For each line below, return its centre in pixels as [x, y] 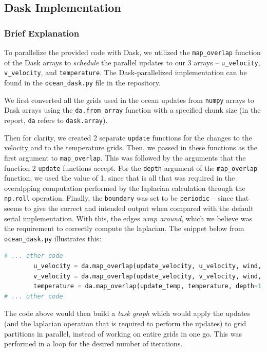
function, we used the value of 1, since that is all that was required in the [120, 178]
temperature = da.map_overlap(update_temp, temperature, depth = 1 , [149, 286]
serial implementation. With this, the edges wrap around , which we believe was [128, 218]
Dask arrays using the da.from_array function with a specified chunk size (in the [132, 110]
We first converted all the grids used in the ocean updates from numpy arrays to [129, 100]
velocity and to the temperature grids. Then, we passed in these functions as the [131, 147]
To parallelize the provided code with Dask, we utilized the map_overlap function [132, 52]
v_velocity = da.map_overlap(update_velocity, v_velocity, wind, [148, 276]
